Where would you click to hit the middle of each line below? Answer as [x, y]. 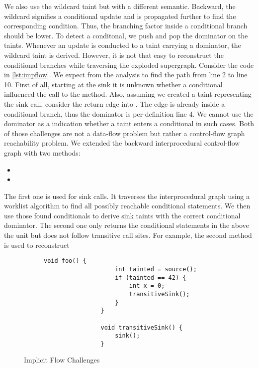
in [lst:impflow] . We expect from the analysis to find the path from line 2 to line [126, 75]
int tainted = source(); [156, 269]
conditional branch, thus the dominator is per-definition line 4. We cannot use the [129, 113]
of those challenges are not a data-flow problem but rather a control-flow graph [125, 133]
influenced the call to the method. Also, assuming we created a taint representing [128, 94]
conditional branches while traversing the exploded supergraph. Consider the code [129, 65]
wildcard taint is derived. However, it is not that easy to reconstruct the [114, 55]
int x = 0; [147, 286]
